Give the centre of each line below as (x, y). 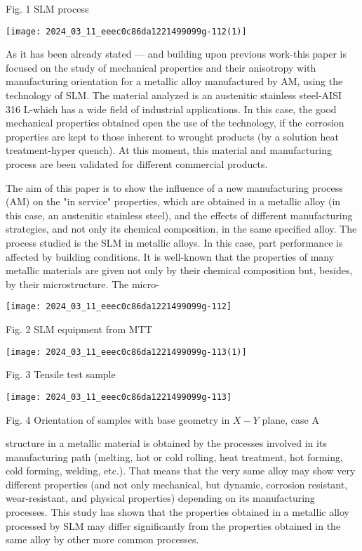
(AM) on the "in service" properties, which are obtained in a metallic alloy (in (173, 201)
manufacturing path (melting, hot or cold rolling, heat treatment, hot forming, (174, 456)
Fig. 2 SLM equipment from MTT (79, 329)
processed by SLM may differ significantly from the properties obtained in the (173, 525)
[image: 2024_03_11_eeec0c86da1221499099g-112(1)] (126, 31)
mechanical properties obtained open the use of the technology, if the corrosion (175, 123)
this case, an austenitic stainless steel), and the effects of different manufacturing (179, 215)
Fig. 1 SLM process (47, 8)
